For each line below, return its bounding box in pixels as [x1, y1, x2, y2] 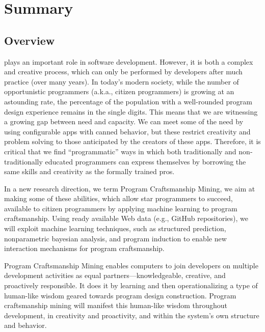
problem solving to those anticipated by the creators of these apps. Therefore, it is [4, 136, 261, 147]
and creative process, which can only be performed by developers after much [4, 66, 243, 77]
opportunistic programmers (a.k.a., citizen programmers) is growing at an [4, 86, 234, 97]
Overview [4, 32, 55, 48]
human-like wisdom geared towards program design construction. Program [4, 290, 236, 300]
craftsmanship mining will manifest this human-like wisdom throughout [4, 300, 228, 311]
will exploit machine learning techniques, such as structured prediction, [4, 223, 226, 234]
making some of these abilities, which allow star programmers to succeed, [4, 193, 233, 204]
